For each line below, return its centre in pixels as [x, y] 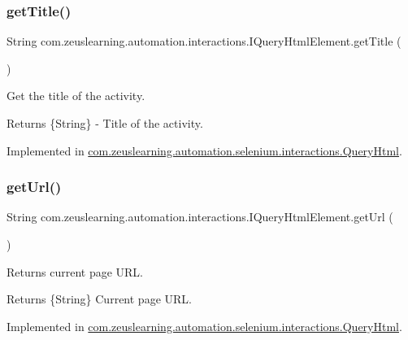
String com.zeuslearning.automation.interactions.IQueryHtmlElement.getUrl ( [200, 217]
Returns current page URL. [75, 271]
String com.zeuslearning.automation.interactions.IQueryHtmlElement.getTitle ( [204, 41]
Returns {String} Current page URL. [99, 299]
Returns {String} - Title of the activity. [105, 123]
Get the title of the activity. [76, 96]
